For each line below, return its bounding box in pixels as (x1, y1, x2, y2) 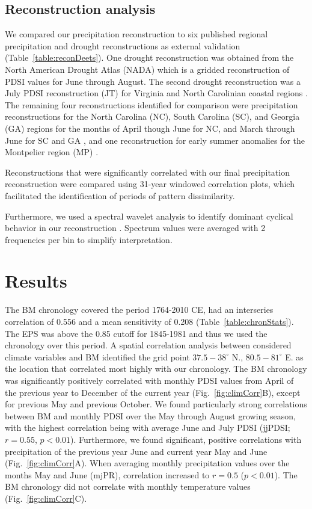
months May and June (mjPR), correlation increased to (5, 468, 210, 481)
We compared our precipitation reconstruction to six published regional (5, 28, 268, 40)
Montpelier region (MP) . (5, 146, 99, 158)
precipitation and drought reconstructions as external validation (5, 39, 240, 52)
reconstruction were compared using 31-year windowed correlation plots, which (5, 177, 295, 190)
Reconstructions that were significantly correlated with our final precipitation (5, 165, 290, 178)
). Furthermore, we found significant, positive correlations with (70, 433, 302, 445)
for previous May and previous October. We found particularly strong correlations (5, 398, 307, 410)
